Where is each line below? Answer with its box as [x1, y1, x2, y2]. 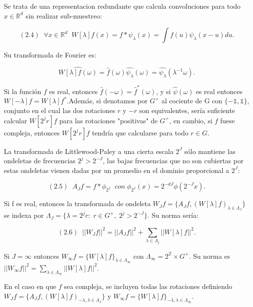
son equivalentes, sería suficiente [139, 105, 235, 115]
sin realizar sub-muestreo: [25, 10, 102, 20]
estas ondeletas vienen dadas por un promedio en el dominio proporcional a [4, 165, 230, 175]
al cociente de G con [161, 96, 222, 106]
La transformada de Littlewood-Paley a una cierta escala [4, 146, 174, 156]
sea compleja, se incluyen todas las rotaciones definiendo [64, 281, 233, 291]
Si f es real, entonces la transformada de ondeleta [4, 198, 151, 209]
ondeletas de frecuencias [4, 155, 76, 166]
